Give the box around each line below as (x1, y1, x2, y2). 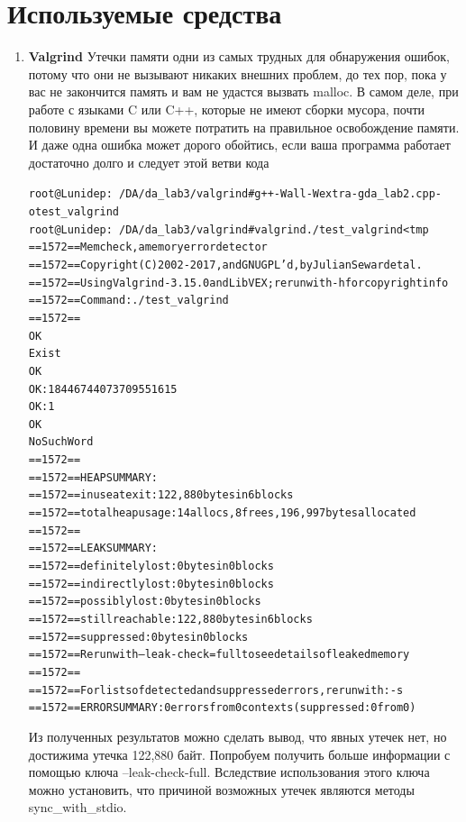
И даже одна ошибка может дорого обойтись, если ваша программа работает (28, 135, 451, 154)
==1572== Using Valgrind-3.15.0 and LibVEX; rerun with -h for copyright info (28, 276, 449, 289)
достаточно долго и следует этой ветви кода (28, 152, 270, 171)
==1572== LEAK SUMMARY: (28, 542, 158, 555)
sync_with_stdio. (28, 798, 127, 817)
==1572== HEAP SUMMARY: (28, 470, 158, 484)
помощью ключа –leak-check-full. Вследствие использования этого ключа (28, 763, 430, 781)
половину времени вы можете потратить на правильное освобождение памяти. (28, 117, 460, 136)
